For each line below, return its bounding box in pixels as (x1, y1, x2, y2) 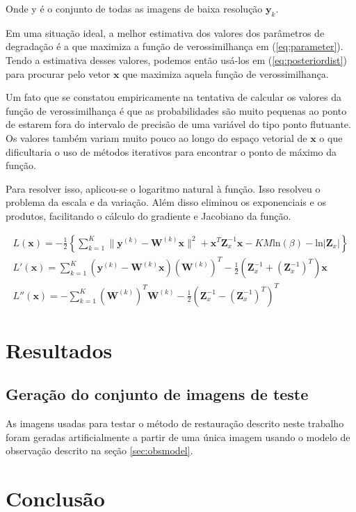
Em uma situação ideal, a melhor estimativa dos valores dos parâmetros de (6, 25, 325, 40)
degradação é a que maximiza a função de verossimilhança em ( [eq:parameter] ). (6, 39, 343, 54)
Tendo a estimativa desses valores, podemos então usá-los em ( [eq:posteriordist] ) (6, 52, 347, 67)
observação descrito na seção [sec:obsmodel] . (6, 443, 193, 458)
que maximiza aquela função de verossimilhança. (122, 66, 329, 81)
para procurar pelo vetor (6, 66, 111, 81)
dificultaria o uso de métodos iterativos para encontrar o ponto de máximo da (6, 144, 337, 159)
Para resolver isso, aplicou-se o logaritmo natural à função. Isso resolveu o (6, 181, 321, 195)
